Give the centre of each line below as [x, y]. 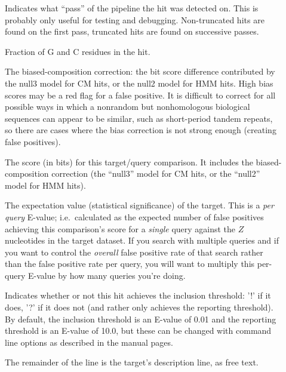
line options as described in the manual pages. [89, 342]
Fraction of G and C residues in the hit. [78, 51]
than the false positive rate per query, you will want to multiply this [130, 264]
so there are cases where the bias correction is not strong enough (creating [141, 130]
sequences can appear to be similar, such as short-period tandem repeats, [139, 118]
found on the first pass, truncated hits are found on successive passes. [132, 31]
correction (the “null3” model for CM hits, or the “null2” [156, 173]
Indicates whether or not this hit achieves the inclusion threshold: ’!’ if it [138, 295]
